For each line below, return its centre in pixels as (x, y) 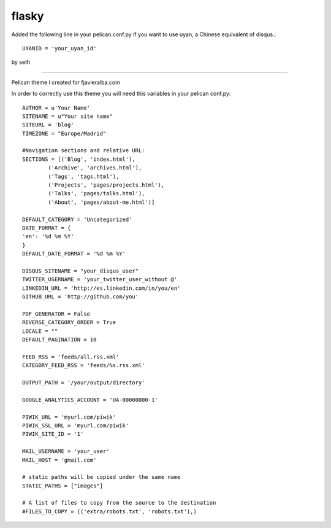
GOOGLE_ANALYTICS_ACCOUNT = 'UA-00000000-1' (90, 400)
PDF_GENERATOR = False (56, 314)
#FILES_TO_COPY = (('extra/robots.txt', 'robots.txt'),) (110, 511)
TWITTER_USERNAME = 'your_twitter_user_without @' (100, 280)
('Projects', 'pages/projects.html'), (106, 185)
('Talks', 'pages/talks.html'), (97, 194)
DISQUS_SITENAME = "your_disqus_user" (81, 271)
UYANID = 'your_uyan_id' (59, 48)
